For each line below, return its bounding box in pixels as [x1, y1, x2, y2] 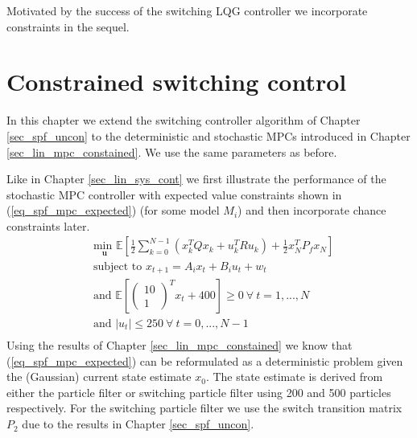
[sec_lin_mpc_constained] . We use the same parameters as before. [6, 143, 337, 160]
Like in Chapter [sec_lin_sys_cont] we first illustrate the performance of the [6, 170, 386, 187]
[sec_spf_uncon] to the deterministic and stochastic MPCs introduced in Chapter [6, 127, 411, 144]
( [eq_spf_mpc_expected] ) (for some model [6, 202, 220, 219]
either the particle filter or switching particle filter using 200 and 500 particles [6, 383, 391, 400]
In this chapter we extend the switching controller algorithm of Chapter [6, 112, 361, 129]
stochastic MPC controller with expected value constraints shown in [6, 186, 342, 203]
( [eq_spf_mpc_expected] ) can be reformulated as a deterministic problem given [6, 352, 403, 369]
